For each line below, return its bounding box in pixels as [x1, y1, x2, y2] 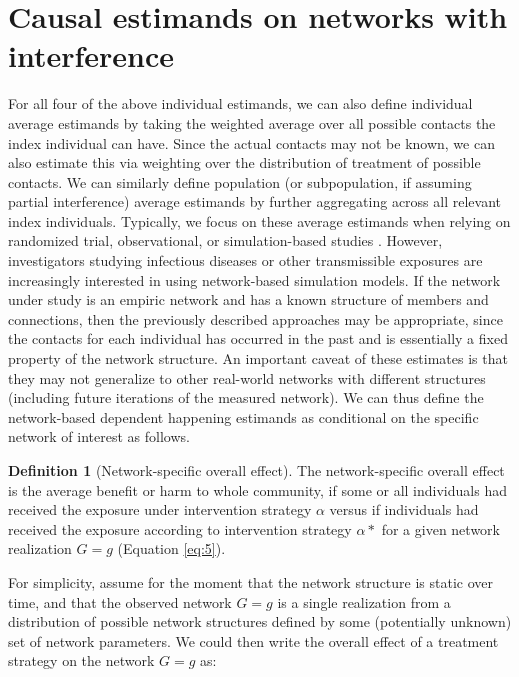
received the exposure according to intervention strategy [8, 518, 352, 539]
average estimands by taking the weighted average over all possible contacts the [8, 112, 496, 133]
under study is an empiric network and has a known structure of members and [8, 289, 489, 310]
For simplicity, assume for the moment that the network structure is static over [8, 571, 494, 592]
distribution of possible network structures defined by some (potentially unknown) [8, 611, 512, 632]
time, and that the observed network [8, 591, 232, 612]
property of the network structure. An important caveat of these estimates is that [8, 348, 508, 369]
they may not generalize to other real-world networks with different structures [8, 367, 486, 388]
